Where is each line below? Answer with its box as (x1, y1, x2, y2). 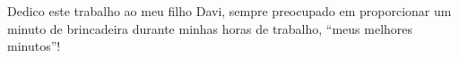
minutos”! (7, 37, 61, 55)
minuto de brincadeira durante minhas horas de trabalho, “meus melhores (7, 19, 413, 37)
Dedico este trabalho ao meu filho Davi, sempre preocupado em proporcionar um (7, 2, 452, 20)
